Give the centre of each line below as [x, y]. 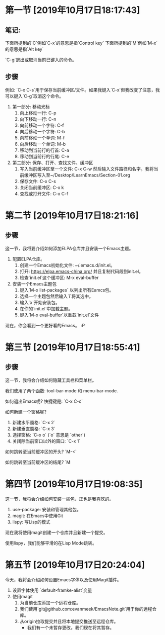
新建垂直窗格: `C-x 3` [34, 429]
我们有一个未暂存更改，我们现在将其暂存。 [71, 628]
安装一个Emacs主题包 [34, 283]
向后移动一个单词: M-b [43, 144]
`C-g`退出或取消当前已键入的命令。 [41, 60]
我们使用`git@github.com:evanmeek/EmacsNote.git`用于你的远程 [86, 609]
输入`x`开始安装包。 [40, 302]
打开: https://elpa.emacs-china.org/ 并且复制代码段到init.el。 [82, 271]
